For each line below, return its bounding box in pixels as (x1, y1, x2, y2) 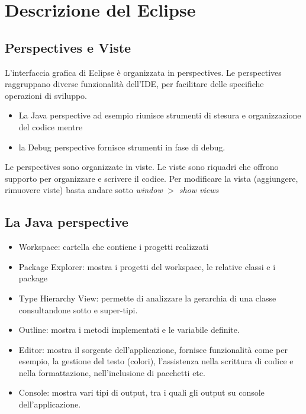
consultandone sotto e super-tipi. (18, 303, 138, 316)
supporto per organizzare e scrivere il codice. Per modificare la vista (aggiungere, (5, 172, 298, 184)
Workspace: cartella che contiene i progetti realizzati (18, 240, 209, 253)
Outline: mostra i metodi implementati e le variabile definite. (18, 323, 240, 336)
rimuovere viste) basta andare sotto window (5, 184, 163, 196)
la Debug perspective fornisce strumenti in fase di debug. (18, 140, 226, 153)
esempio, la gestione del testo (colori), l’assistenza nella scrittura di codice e (18, 355, 294, 367)
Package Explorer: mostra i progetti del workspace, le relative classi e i (18, 260, 276, 272)
